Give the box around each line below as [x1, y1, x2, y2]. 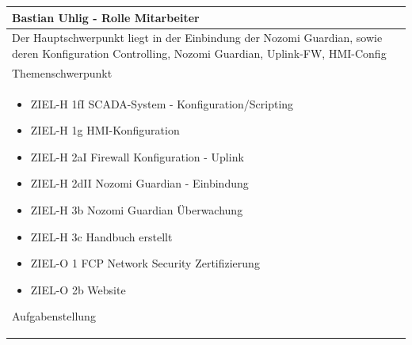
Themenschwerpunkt [12, 64, 113, 81]
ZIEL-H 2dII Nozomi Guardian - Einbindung [30, 175, 249, 191]
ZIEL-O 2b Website [30, 281, 126, 298]
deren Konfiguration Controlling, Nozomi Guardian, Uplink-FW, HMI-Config [12, 44, 387, 61]
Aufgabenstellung [12, 308, 96, 324]
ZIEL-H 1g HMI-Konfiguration [30, 122, 180, 138]
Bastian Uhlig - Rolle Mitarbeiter [12, 9, 200, 25]
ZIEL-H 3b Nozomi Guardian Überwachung [30, 202, 243, 218]
